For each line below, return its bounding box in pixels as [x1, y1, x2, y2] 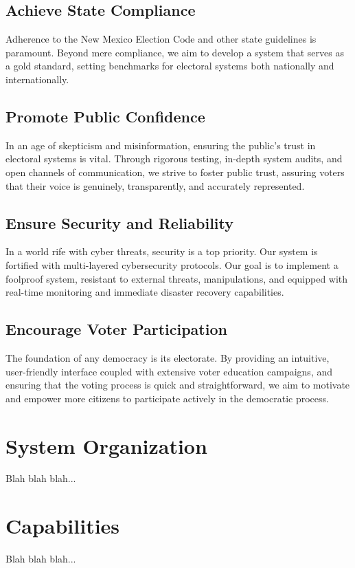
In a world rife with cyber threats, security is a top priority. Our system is [5, 244, 318, 259]
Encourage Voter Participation [5, 318, 227, 340]
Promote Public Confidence [5, 105, 205, 127]
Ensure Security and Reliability [5, 212, 234, 233]
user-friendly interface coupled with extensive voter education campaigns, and [5, 364, 333, 378]
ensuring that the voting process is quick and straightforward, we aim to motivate [5, 378, 350, 392]
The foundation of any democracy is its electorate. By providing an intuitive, [5, 350, 330, 364]
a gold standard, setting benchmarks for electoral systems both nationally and [5, 58, 334, 73]
